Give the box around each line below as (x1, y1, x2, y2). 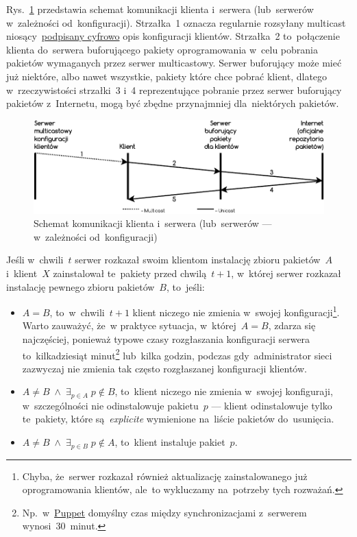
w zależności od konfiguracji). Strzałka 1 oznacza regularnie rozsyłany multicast (6, 15, 346, 29)
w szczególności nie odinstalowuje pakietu (22, 398, 199, 412)
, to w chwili (49, 305, 105, 319)
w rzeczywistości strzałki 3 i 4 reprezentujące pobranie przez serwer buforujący (6, 82, 342, 97)
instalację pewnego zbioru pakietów (6, 279, 155, 294)
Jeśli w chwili (6, 252, 64, 267)
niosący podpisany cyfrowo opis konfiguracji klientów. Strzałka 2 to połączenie (6, 29, 340, 43)
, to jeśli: (166, 279, 205, 294)
